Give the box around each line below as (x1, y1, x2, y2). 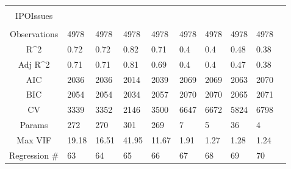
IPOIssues (15, 9, 53, 21)
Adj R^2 (18, 57, 50, 70)
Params (20, 118, 48, 131)
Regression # (9, 148, 59, 161)
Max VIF (16, 134, 51, 146)
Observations (10, 27, 59, 40)
